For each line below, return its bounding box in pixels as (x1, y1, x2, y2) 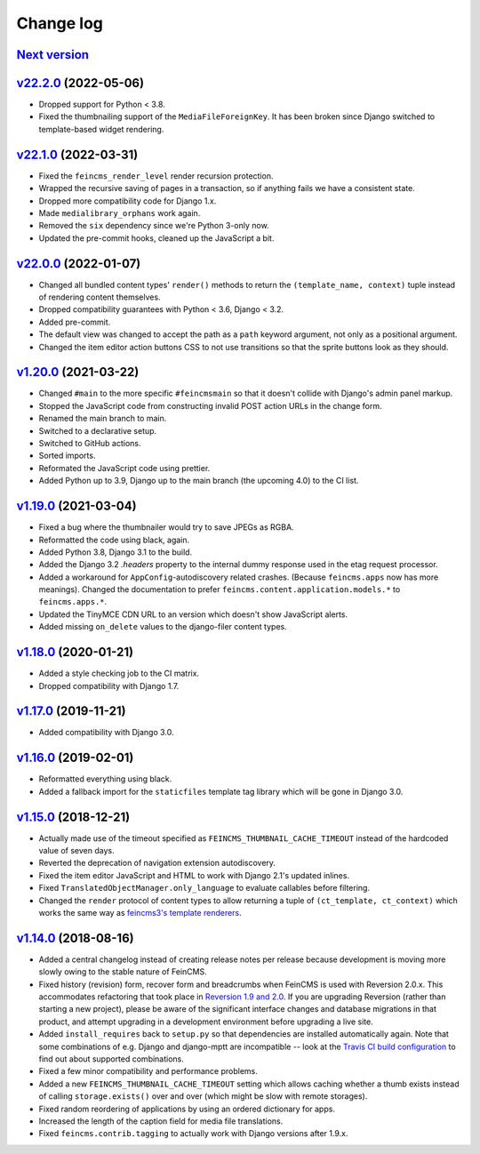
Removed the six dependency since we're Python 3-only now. (38, 220, 270, 231)
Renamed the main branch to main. (38, 413, 167, 424)
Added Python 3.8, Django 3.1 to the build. (38, 547, 193, 557)
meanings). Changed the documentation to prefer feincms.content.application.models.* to (38, 584, 401, 595)
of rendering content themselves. (38, 292, 161, 302)
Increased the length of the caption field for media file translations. (38, 1116, 284, 1126)
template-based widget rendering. (38, 124, 164, 134)
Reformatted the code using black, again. (38, 534, 190, 545)
